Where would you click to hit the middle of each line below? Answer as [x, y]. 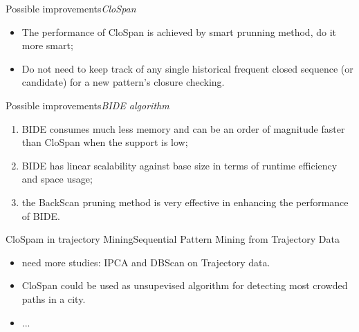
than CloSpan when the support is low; [105, 142]
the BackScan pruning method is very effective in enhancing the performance [185, 202]
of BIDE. [41, 215]
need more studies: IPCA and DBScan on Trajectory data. [146, 262]
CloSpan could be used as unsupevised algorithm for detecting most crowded [185, 285]
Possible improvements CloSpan [71, 8]
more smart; [47, 45]
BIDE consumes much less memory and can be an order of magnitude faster [183, 128]
